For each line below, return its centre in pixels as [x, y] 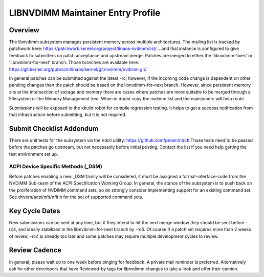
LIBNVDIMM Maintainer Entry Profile [85, 13]
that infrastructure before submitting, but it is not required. [68, 115]
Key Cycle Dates [35, 211]
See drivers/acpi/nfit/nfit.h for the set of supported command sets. [76, 197]
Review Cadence [35, 250]
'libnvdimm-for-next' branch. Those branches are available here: [74, 62]
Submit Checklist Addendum [54, 128]
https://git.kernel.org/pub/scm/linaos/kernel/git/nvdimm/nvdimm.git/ [78, 69]
